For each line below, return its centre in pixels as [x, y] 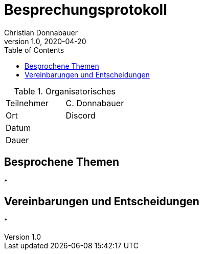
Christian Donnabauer [41, 32]
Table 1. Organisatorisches [65, 91]
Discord [81, 115]
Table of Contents [34, 50]
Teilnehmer [27, 103]
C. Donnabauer [95, 103]
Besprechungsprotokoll [86, 10]
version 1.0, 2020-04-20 [45, 41]
